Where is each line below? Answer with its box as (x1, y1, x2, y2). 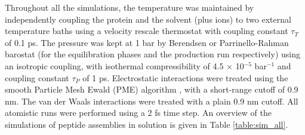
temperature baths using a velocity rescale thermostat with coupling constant (5, 24, 288, 37)
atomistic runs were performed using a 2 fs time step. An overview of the (5, 106, 272, 119)
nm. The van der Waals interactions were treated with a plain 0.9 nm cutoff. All (5, 94, 298, 107)
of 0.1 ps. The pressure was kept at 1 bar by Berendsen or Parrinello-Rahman (5, 36, 289, 48)
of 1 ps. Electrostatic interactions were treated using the (82, 71, 288, 84)
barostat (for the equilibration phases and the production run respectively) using (5, 48, 300, 60)
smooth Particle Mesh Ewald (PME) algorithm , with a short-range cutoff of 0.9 (5, 83, 298, 96)
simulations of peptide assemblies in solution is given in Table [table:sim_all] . (5, 118, 288, 130)
